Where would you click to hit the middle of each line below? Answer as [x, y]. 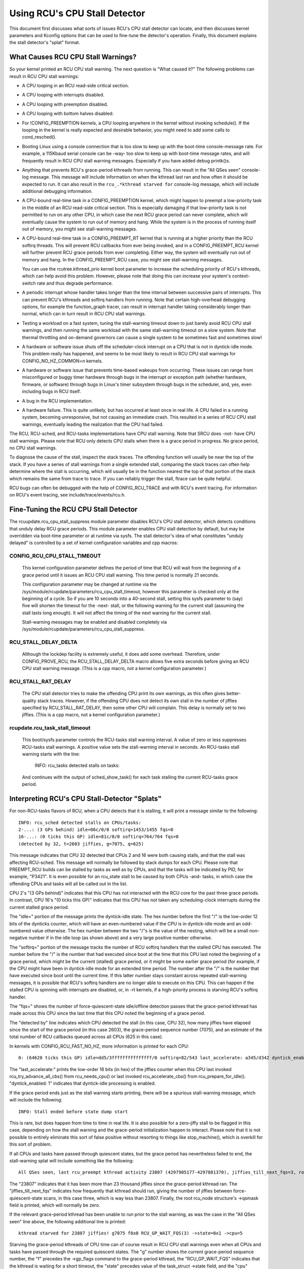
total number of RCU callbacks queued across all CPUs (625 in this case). [86, 1037]
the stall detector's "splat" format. [45, 43]
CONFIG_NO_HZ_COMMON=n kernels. [63, 361]
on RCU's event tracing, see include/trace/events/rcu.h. [68, 495]
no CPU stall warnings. [33, 448]
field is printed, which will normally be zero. [55, 1205]
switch [29, 283]
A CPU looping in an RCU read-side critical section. [75, 86]
